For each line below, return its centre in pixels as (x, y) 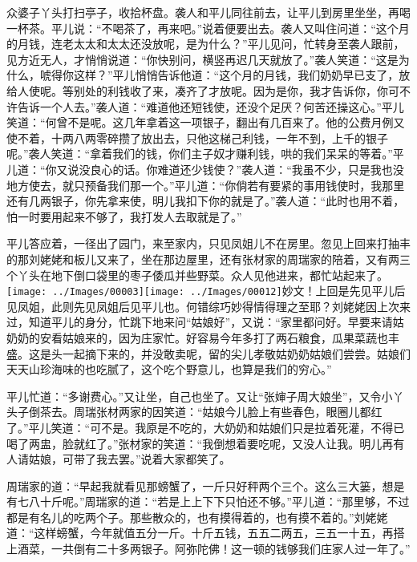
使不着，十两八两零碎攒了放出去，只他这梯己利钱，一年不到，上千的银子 (197, 137)
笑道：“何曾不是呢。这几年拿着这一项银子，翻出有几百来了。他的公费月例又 (206, 122)
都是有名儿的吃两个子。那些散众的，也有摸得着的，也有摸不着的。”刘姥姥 (197, 517)
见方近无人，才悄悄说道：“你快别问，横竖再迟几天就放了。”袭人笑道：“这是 (202, 59)
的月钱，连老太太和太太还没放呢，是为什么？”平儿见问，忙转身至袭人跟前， (206, 44)
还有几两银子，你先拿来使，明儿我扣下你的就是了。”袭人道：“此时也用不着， (206, 201)
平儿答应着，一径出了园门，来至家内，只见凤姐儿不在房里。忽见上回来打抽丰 (208, 243)
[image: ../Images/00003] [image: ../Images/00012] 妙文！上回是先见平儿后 (206, 291)
